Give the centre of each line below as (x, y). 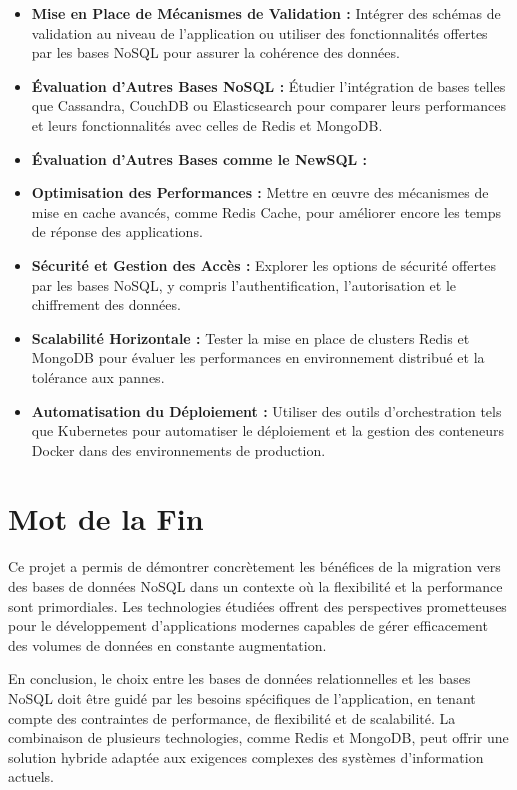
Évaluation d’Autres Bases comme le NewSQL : (199, 158)
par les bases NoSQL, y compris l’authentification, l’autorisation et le (244, 284)
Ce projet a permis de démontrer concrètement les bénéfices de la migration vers (254, 566)
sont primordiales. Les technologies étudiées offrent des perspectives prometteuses (257, 605)
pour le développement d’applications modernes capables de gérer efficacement (248, 625)
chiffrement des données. (106, 304)
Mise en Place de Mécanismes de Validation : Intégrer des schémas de (266, 13)
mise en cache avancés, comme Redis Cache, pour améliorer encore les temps (266, 211)
